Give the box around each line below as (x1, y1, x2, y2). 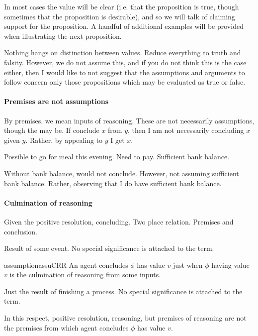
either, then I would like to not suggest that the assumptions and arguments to (4, 67, 245, 77)
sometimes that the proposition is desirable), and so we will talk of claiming (4, 11, 235, 21)
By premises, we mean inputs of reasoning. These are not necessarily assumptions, (4, 115, 255, 125)
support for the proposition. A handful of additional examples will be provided (4, 21, 244, 31)
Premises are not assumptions (4, 96, 109, 107)
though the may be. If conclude (4, 125, 99, 135)
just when (172, 259, 203, 270)
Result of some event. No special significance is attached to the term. (4, 243, 214, 253)
